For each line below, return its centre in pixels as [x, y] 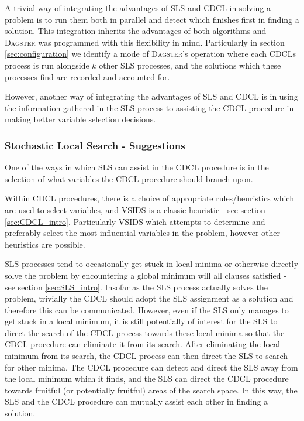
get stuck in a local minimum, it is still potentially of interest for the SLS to [141, 321]
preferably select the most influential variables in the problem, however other [143, 233]
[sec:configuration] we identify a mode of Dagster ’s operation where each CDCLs [150, 54]
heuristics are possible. [45, 244]
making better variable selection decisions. [80, 119]
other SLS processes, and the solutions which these [190, 65]
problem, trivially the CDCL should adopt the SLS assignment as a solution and [149, 298]
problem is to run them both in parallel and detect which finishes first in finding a [152, 19]
